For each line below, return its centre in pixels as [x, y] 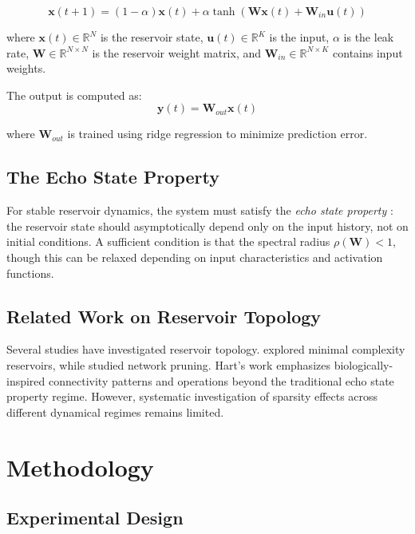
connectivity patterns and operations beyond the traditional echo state [221, 380]
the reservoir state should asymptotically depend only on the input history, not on [207, 225]
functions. [30, 273]
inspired [26, 380]
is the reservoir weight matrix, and [177, 52]
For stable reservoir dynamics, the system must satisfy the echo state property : [200, 210]
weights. [26, 68]
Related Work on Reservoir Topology [164, 316]
